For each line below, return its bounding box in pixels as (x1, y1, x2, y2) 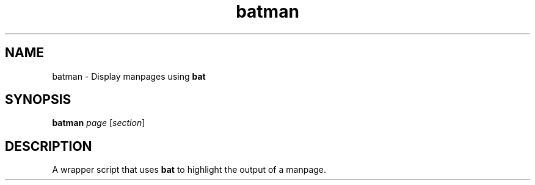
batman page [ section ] (52, 117, 145, 128)
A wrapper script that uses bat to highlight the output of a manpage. (52, 164, 327, 175)
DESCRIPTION (5, 138, 92, 154)
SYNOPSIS (5, 92, 71, 108)
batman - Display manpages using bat (52, 71, 206, 82)
